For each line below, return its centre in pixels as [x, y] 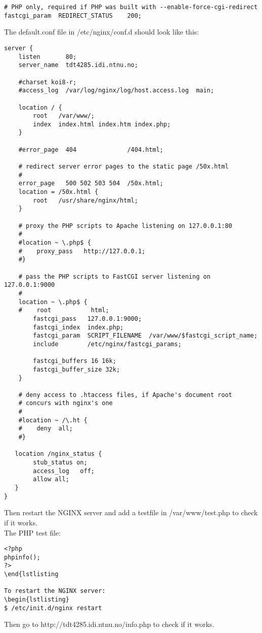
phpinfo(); [22, 557]
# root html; [64, 310]
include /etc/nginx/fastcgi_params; [107, 344]
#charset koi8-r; [48, 82]
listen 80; [48, 57]
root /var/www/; [64, 116]
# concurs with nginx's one [65, 403]
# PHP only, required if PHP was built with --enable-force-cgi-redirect [131, 7]
